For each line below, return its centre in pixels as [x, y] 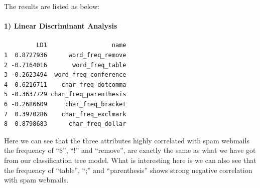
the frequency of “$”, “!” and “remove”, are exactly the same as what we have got [130, 150]
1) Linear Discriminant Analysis [61, 26]
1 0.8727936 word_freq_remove [65, 55]
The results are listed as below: [52, 6]
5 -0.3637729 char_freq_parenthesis [65, 95]
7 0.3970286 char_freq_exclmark [65, 114]
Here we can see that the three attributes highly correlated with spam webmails [127, 140]
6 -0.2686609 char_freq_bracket [65, 104]
